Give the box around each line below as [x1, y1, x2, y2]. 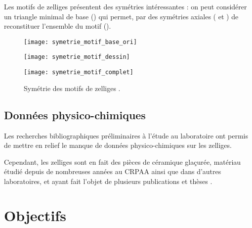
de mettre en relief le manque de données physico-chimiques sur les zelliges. [4, 140, 232, 150]
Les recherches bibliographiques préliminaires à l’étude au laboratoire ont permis [4, 130, 249, 140]
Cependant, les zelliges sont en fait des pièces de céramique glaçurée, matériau [4, 156, 241, 167]
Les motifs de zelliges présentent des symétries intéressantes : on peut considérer [4, 1, 247, 11]
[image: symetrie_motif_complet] [24, 69, 133, 76]
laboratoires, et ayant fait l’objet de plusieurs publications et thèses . [4, 176, 212, 186]
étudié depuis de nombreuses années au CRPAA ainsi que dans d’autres [4, 166, 221, 177]
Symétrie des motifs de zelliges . [24, 83, 121, 93]
